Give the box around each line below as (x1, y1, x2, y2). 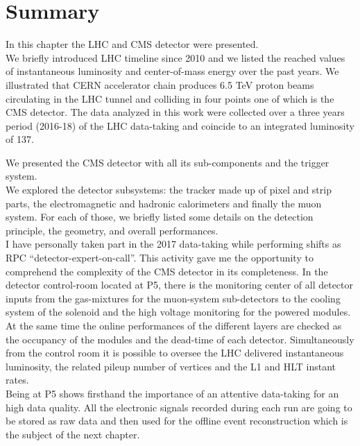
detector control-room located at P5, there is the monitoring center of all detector (6, 277, 354, 292)
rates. (6, 372, 29, 387)
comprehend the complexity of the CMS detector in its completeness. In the (6, 264, 328, 278)
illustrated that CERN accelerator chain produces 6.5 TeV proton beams (6, 77, 314, 92)
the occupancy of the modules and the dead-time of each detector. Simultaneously (6, 332, 354, 346)
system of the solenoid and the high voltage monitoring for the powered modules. (6, 305, 351, 319)
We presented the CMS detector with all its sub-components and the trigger (6, 155, 329, 169)
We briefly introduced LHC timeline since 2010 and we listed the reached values (6, 50, 345, 65)
